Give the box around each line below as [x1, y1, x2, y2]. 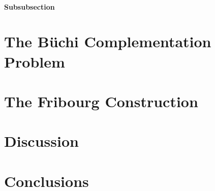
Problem [4, 51, 65, 72]
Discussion [4, 131, 79, 151]
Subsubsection [4, 1, 55, 12]
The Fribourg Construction [4, 90, 198, 111]
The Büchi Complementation [4, 31, 211, 52]
